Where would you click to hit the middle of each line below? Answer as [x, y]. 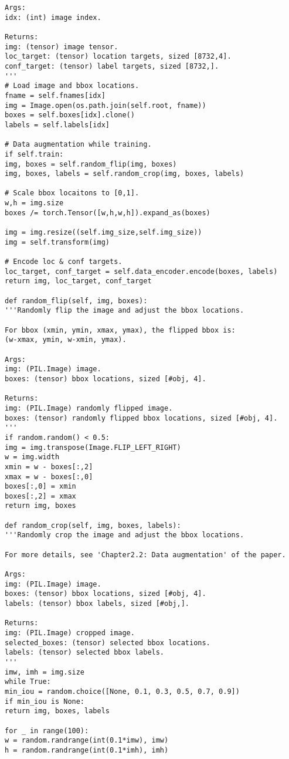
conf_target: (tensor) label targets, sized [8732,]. [112, 66]
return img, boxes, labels [57, 711]
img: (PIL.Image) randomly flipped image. [89, 408]
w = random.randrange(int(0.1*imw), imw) [87, 741]
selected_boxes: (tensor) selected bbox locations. [108, 643]
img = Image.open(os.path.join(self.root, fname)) [106, 105]
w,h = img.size [34, 203]
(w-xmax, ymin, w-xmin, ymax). [66, 340]
